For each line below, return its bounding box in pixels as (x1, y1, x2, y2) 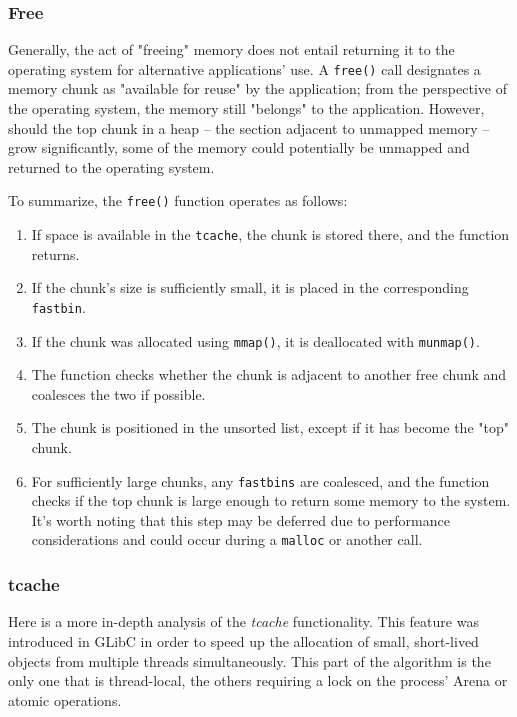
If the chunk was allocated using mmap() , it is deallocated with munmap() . (31, 330, 480, 351)
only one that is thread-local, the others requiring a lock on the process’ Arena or (8, 670, 508, 691)
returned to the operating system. (8, 156, 215, 177)
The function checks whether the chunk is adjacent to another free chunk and (31, 364, 507, 385)
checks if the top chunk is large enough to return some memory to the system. (31, 490, 511, 511)
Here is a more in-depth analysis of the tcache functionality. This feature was (8, 611, 479, 632)
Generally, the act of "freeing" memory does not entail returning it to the (8, 39, 455, 60)
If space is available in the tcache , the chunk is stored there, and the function (31, 224, 510, 245)
